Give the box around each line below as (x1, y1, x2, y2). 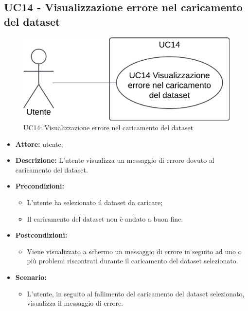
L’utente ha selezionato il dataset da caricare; (27, 197, 163, 207)
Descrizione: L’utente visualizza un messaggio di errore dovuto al (15, 155, 214, 165)
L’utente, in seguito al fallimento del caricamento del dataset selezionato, (27, 288, 245, 298)
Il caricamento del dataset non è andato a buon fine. (27, 213, 183, 224)
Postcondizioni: (15, 230, 68, 240)
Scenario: (15, 272, 47, 282)
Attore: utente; (15, 138, 63, 149)
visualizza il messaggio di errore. (27, 298, 124, 308)
